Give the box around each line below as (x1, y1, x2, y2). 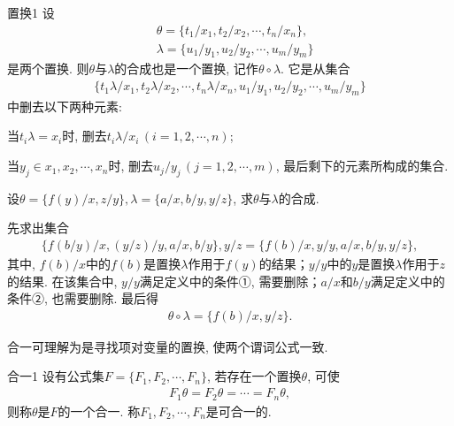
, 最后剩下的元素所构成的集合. (275, 156, 449, 175)
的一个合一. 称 (58, 401, 141, 420)
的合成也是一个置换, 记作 (114, 59, 258, 78)
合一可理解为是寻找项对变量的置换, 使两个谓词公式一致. (7, 337, 328, 355)
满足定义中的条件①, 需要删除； (139, 271, 321, 290)
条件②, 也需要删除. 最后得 (7, 289, 159, 308)
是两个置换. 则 (7, 59, 89, 78)
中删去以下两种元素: (7, 96, 122, 115)
